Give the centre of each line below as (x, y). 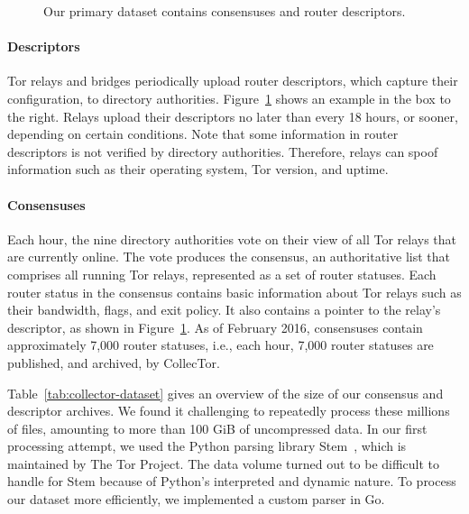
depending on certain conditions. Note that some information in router (203, 134)
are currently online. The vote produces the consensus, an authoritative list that (229, 257)
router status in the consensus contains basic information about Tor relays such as (234, 292)
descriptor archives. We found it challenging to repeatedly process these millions (229, 411)
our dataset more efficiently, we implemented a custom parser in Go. (196, 499)
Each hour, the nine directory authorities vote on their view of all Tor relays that (232, 239)
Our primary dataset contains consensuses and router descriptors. (225, 11)
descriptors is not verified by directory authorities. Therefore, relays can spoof (223, 151)
